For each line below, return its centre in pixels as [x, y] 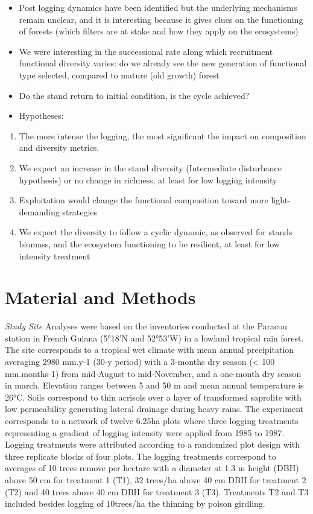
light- [281, 200]
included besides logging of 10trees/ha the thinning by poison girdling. [135, 503]
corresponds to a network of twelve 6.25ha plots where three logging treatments [152, 420]
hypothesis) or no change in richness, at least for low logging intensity [148, 179]
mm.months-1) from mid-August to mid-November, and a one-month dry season [153, 373]
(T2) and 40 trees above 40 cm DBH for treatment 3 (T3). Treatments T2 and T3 [157, 491]
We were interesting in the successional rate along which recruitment [146, 51]
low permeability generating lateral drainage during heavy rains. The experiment [154, 409]
